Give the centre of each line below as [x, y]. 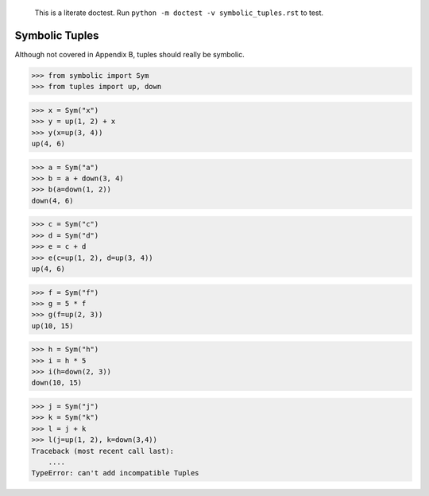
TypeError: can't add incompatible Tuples [115, 473]
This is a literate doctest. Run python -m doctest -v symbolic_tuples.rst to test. [179, 13]
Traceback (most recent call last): [103, 451]
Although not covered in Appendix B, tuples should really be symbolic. [130, 54]
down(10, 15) [57, 383]
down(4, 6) [52, 200]
